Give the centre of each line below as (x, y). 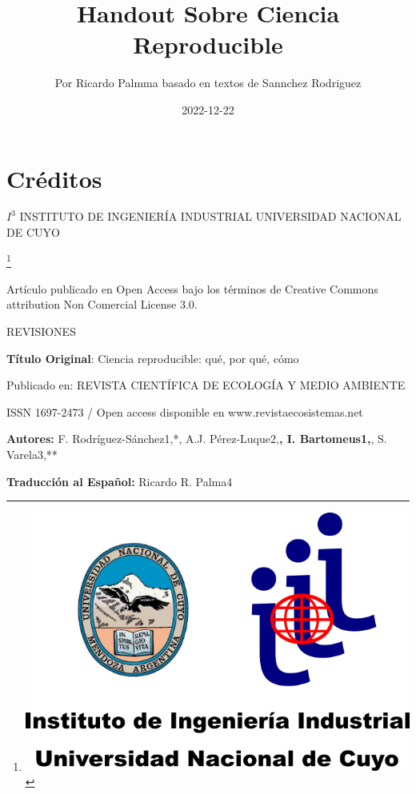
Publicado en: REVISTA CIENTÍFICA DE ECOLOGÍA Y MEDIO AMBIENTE (206, 385)
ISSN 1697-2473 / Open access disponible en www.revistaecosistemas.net (185, 411)
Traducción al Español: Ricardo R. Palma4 (120, 481)
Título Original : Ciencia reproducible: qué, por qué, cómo (153, 358)
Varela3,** (32, 455)
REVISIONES (41, 331)
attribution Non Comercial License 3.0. (102, 304)
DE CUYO (33, 232)
